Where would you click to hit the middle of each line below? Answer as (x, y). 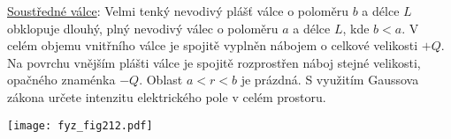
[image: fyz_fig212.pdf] (80, 125)
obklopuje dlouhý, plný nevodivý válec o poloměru (143, 28)
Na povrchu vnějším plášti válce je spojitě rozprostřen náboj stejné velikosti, (214, 62)
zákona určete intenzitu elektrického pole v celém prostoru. (167, 96)
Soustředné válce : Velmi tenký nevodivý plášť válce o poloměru (178, 11)
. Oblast (161, 80)
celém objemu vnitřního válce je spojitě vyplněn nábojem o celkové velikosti (213, 45)
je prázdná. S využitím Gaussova (330, 80)
